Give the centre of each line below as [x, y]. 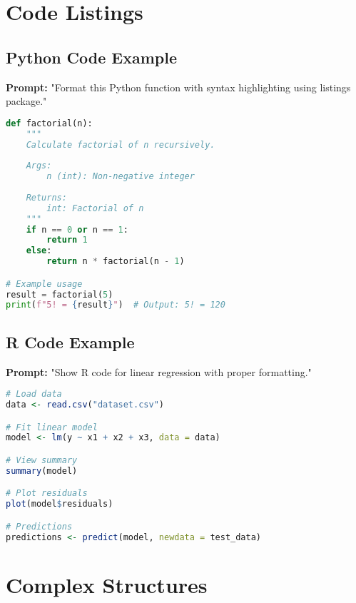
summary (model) [42, 471]
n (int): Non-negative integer [121, 177]
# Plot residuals [47, 493]
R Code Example [70, 341]
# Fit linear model [52, 427]
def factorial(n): [49, 123]
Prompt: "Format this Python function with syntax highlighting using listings [178, 87]
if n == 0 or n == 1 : [77, 229]
